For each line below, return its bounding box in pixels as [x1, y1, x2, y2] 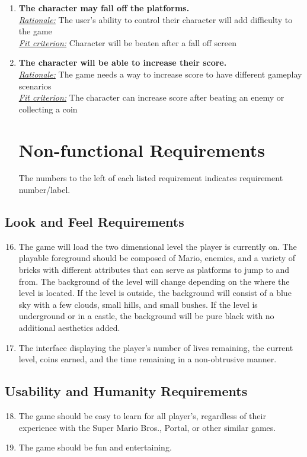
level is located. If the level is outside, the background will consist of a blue [18, 287, 292, 299]
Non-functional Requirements [18, 137, 265, 162]
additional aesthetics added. [18, 321, 120, 334]
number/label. [18, 184, 71, 196]
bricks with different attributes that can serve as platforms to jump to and [18, 263, 290, 276]
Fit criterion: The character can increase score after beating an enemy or [18, 91, 284, 104]
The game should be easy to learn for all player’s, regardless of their [18, 410, 266, 421]
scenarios [18, 79, 52, 92]
